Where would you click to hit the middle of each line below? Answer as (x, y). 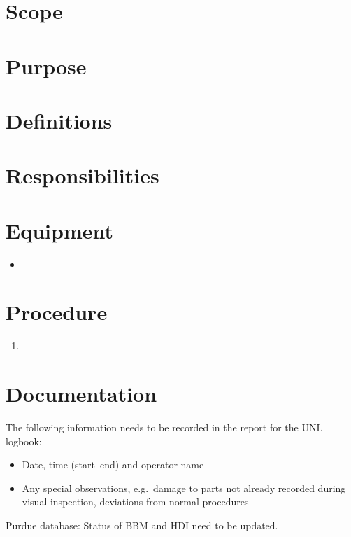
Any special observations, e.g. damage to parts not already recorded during (184, 488)
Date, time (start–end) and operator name (113, 465)
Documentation (81, 394)
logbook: (24, 441)
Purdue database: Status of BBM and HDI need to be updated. (142, 525)
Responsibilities (83, 175)
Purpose (46, 65)
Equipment (59, 230)
